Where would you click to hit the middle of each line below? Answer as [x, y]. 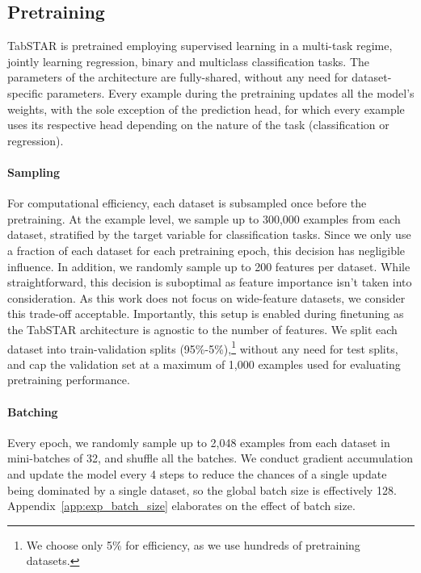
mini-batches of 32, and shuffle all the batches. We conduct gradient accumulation [210, 458]
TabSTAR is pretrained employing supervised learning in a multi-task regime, [200, 46]
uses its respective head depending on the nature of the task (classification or [198, 125]
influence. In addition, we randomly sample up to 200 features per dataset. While [209, 266]
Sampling [34, 171]
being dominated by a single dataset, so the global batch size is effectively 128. [202, 489]
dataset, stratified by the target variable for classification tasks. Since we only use [209, 234]
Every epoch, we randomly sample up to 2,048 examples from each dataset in [199, 442]
